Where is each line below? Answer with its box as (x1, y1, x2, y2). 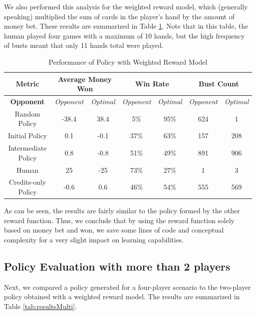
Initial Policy (8, 130, 47, 141)
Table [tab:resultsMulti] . (4, 301, 77, 311)
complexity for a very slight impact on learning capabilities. (4, 234, 184, 244)
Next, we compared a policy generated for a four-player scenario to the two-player (4, 281, 251, 292)
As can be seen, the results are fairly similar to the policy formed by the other (4, 205, 240, 216)
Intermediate (8, 143, 47, 153)
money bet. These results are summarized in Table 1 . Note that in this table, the (4, 21, 248, 31)
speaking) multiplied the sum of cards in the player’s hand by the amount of (4, 11, 235, 21)
